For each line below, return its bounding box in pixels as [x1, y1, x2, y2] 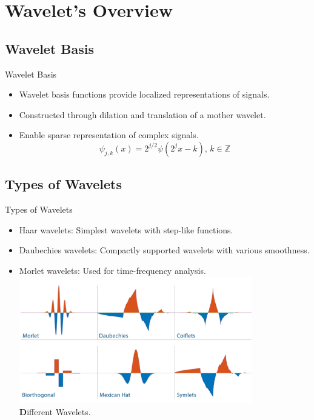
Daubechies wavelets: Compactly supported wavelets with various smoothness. [19, 244, 310, 256]
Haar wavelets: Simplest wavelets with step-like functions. [19, 223, 233, 236]
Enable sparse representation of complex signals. [19, 128, 199, 141]
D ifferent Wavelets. [19, 405, 91, 418]
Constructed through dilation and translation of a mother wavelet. [19, 108, 266, 121]
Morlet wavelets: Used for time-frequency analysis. [19, 264, 206, 276]
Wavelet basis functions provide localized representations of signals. [19, 88, 270, 101]
